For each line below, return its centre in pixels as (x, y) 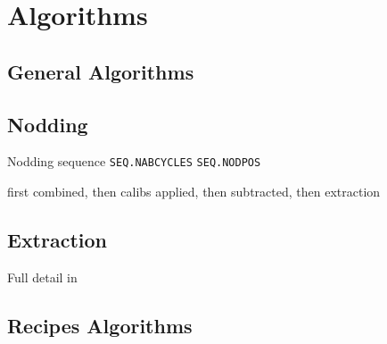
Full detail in (42, 277)
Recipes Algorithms (100, 325)
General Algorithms (101, 71)
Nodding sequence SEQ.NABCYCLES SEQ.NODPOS (134, 161)
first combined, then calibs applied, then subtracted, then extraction (194, 192)
